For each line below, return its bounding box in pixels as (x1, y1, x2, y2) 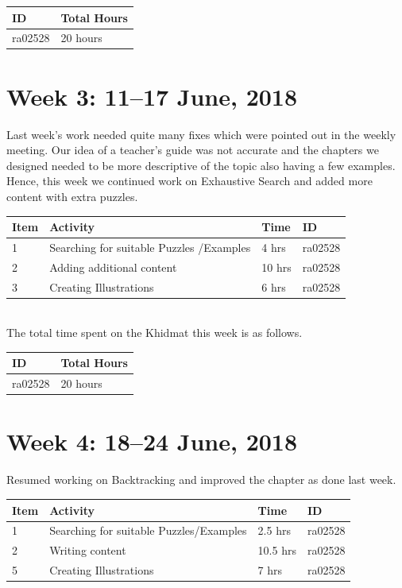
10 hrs (261, 258, 292, 275)
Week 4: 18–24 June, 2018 (6, 425, 298, 458)
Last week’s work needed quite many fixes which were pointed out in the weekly (6, 126, 396, 142)
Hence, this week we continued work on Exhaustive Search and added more (6, 172, 373, 189)
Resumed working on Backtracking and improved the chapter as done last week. (6, 471, 396, 488)
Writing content (49, 542, 126, 559)
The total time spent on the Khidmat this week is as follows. (6, 324, 303, 341)
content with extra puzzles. (6, 188, 138, 204)
